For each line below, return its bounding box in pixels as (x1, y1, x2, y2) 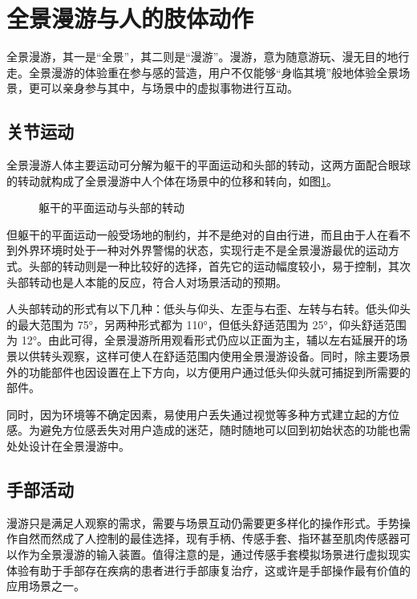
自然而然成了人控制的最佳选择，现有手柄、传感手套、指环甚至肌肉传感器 (17, 530, 399, 547)
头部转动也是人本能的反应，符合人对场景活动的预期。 (6, 273, 287, 290)
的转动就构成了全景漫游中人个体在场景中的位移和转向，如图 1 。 (6, 172, 338, 189)
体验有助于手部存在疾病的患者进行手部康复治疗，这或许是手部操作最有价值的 (6, 561, 411, 578)
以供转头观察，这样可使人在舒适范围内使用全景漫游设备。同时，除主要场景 (17, 348, 411, 365)
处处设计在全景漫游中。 (6, 438, 130, 454)
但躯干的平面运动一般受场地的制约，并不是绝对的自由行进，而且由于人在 (6, 226, 388, 242)
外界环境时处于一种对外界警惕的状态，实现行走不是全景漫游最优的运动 (17, 242, 388, 259)
